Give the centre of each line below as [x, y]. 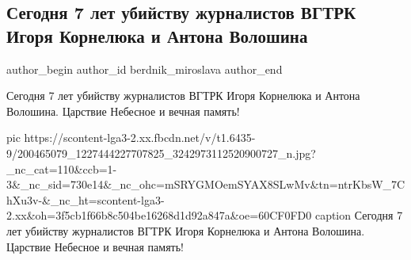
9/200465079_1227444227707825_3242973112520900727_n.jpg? [161, 153]
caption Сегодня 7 [359, 215]
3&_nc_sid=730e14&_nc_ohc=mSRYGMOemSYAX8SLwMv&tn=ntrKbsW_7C [206, 184]
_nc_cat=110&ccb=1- [62, 168]
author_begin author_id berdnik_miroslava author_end [145, 69]
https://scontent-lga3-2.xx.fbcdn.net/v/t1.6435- [140, 138]
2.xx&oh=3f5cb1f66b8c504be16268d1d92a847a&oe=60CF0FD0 [159, 215]
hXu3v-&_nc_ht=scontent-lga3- [86, 199]
